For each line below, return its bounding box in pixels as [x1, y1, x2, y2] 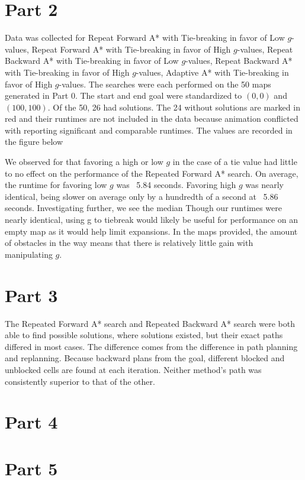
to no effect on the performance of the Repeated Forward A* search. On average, [5, 167, 298, 179]
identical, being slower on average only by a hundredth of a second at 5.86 [5, 190, 278, 202]
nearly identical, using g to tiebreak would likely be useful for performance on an [5, 213, 298, 226]
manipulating [5, 248, 53, 260]
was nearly [245, 179, 284, 191]
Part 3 [5, 283, 58, 307]
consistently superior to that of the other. [5, 375, 155, 387]
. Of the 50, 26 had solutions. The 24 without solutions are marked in [47, 100, 300, 113]
